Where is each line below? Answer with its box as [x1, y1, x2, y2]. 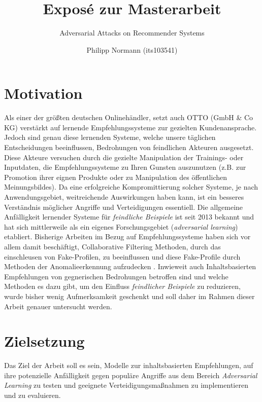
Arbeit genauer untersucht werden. [4, 301, 112, 311]
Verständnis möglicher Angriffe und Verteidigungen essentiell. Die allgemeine [4, 201, 243, 212]
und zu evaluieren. [4, 390, 61, 400]
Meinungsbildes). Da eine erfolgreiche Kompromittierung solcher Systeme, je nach [4, 181, 258, 192]
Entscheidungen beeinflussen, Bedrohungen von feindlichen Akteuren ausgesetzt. [4, 142, 254, 153]
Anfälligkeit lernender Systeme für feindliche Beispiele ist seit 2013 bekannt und [4, 211, 254, 222]
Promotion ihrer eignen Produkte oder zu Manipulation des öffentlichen [4, 171, 227, 182]
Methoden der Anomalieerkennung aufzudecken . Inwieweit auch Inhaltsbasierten [4, 261, 256, 272]
